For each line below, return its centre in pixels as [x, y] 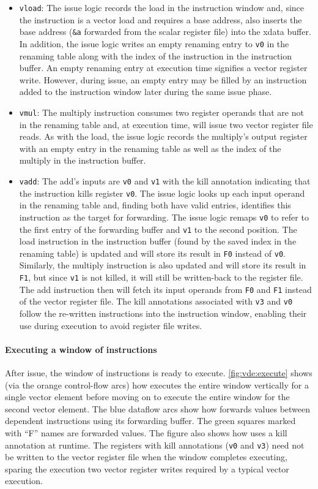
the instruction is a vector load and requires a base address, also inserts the [161, 19]
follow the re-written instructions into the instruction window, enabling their [163, 313]
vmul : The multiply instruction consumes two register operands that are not [161, 112]
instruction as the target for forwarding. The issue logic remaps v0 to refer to [164, 217]
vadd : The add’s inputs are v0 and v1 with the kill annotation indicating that [165, 180]
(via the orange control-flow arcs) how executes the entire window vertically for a [157, 385]
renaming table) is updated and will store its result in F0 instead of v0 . [152, 253]
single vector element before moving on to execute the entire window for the [147, 397]
